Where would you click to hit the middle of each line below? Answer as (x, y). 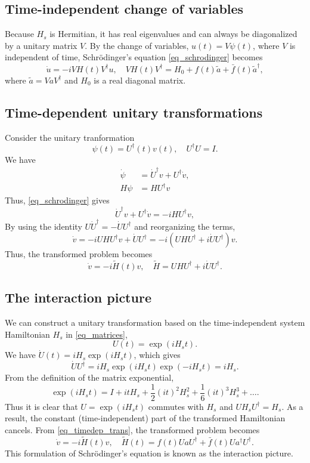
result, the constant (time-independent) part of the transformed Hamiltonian (145, 418)
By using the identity (44, 226)
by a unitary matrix (41, 45)
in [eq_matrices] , (97, 334)
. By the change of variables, (137, 45)
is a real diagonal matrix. (140, 80)
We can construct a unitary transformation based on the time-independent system (155, 322)
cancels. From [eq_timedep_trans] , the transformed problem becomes (132, 429)
